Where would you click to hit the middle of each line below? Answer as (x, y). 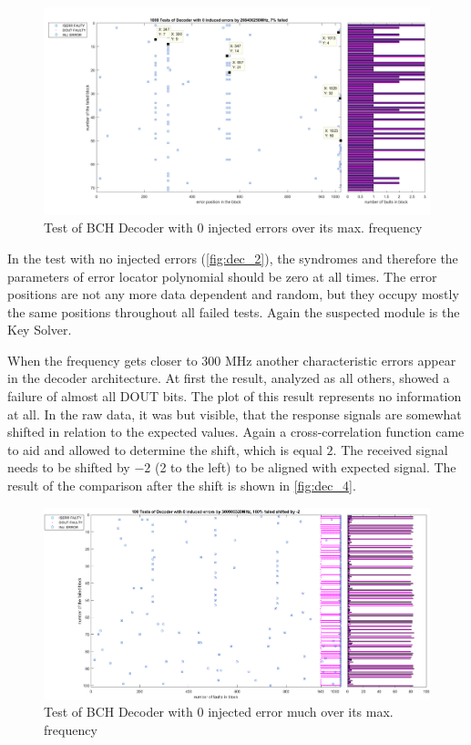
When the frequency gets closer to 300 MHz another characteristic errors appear (232, 360)
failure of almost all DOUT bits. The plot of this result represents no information (235, 396)
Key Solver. (40, 330)
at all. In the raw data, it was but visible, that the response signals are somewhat (235, 414)
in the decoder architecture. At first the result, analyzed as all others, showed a (229, 378)
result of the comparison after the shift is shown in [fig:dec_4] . (182, 486)
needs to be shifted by (69, 467)
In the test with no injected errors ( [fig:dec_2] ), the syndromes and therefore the (233, 258)
